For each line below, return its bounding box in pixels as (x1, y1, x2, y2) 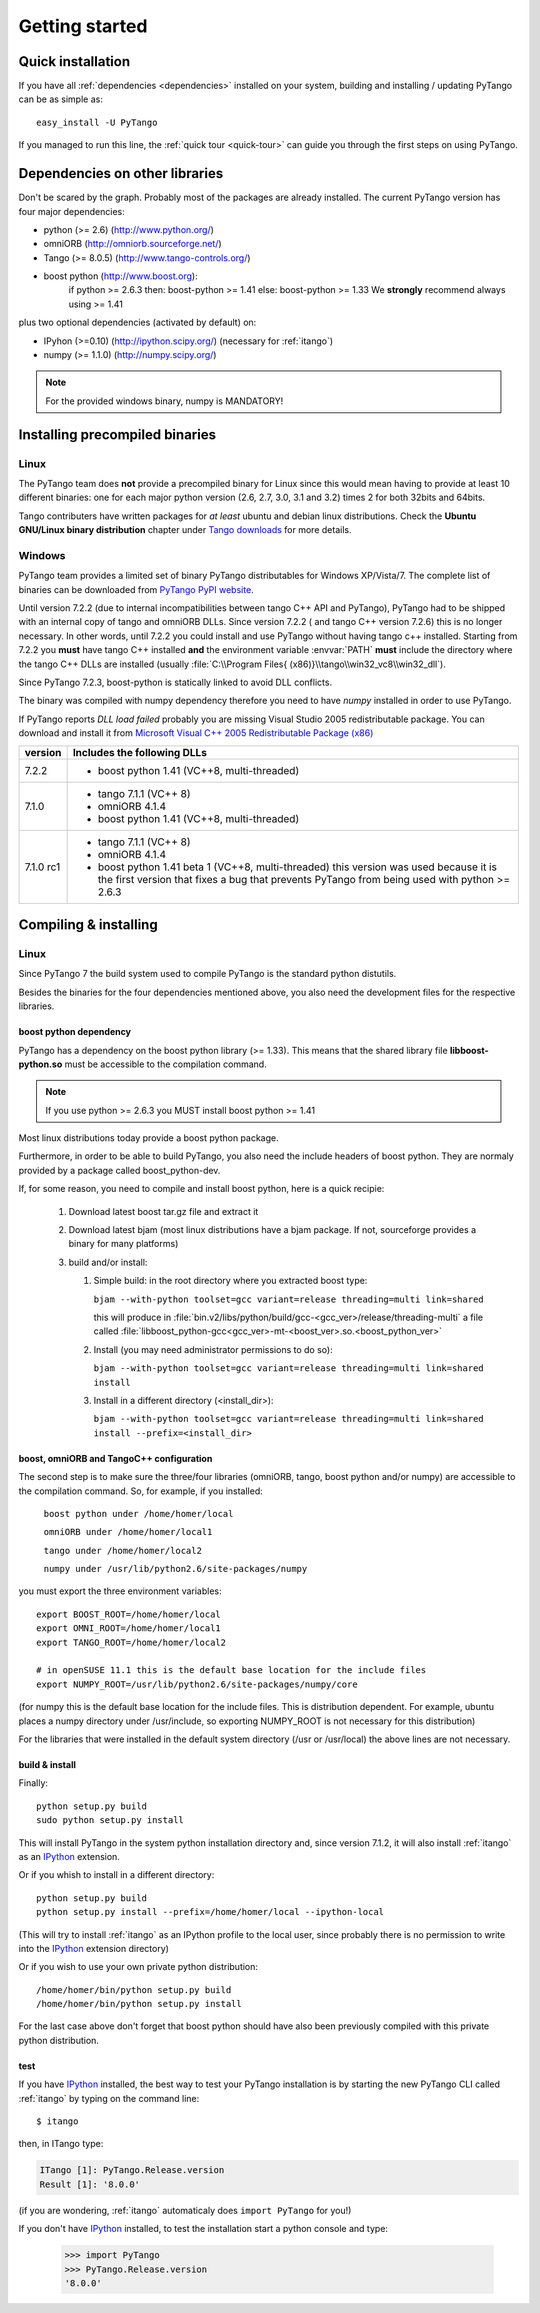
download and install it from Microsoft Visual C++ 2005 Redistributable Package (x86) (18, 727, 374, 739)
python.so (18, 1058, 63, 1070)
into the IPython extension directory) (18, 1942, 170, 1954)
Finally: (18, 1777, 49, 1789)
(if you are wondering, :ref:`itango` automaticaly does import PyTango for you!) (18, 2204, 352, 2216)
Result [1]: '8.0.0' (39, 2178, 140, 2190)
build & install (18, 1758, 77, 1770)
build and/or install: (68, 1256, 148, 1268)
